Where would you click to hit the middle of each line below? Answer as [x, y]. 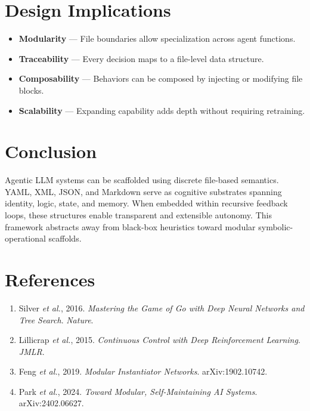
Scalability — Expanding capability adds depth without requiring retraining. [162, 110]
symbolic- [276, 226]
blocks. [31, 90]
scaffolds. [65, 238]
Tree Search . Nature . [56, 319]
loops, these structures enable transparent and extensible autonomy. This [138, 215]
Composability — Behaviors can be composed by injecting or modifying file [161, 78]
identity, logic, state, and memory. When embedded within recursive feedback [146, 203]
